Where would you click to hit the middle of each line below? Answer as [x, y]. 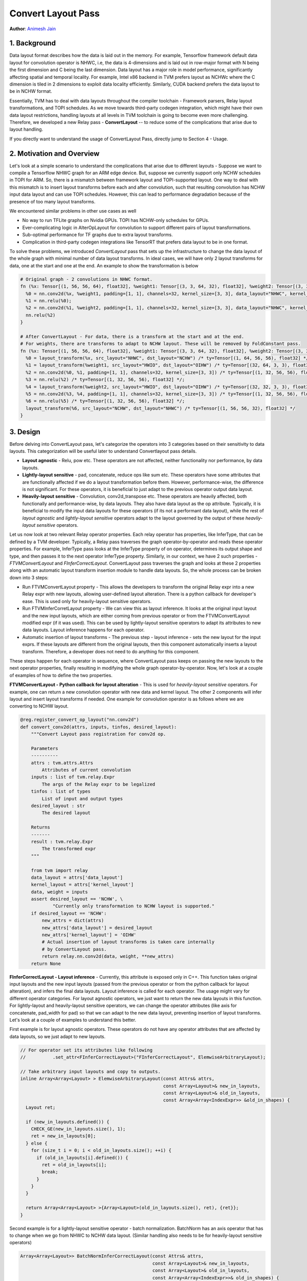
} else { [37, 1143]
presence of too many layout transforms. [52, 201]
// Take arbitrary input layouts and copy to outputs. [90, 1071]
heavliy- [254, 518]
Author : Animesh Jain [33, 29]
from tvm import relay [59, 870]
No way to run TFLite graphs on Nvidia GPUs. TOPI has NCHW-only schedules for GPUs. [116, 220]
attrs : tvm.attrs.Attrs [62, 763]
